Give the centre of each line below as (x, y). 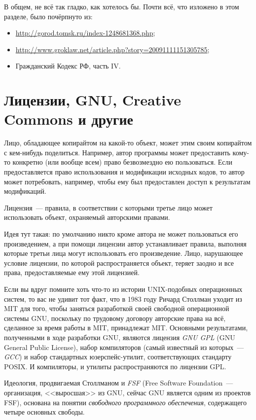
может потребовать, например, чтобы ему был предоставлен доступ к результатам (127, 181)
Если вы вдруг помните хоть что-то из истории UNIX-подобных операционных (123, 289)
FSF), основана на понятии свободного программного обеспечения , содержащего (125, 402)
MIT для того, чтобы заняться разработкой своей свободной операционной (117, 308)
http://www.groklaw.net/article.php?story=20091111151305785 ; (112, 49)
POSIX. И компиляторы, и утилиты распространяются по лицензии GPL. (115, 366)
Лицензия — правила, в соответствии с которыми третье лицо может (108, 207)
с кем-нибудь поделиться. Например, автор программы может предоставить (117, 152)
